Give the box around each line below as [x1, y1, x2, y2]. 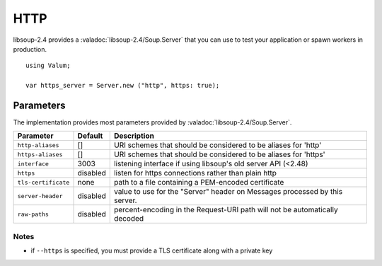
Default [77, 131, 103, 141]
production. [13, 45, 47, 53]
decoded [113, 214, 144, 224]
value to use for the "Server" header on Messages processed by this [113, 187, 343, 197]
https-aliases [17, 151, 63, 158]
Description [113, 131, 155, 141]
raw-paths [17, 210, 50, 218]
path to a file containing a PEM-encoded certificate [113, 178, 284, 187]
